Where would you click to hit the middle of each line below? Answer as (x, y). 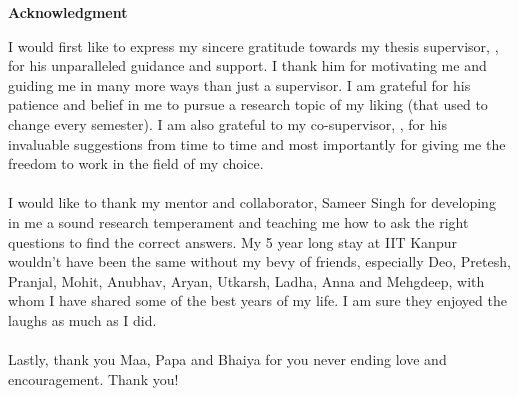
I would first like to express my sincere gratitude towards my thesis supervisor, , (253, 45)
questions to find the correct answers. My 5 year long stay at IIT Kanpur (232, 241)
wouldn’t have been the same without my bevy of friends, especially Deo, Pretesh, (259, 261)
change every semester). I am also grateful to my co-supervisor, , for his (227, 123)
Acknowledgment (68, 12)
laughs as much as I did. (82, 319)
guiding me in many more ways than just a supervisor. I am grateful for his (239, 84)
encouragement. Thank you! (93, 378)
